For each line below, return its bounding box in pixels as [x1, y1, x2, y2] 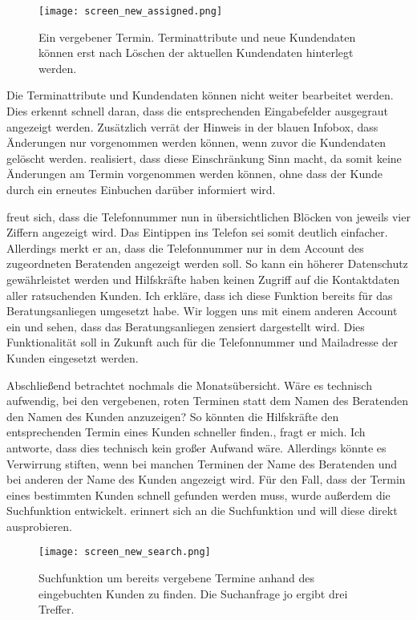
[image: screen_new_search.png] [38, 546, 211, 558]
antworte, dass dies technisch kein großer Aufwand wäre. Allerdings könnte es [6, 439, 387, 456]
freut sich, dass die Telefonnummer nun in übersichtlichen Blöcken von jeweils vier [6, 208, 411, 225]
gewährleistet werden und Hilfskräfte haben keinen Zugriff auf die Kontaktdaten [6, 270, 400, 287]
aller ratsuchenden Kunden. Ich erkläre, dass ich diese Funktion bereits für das [6, 286, 393, 303]
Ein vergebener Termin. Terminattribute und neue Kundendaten [38, 28, 356, 45]
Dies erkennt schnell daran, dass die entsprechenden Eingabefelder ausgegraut [6, 103, 388, 120]
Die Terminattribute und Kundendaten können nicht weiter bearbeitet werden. [6, 87, 394, 103]
